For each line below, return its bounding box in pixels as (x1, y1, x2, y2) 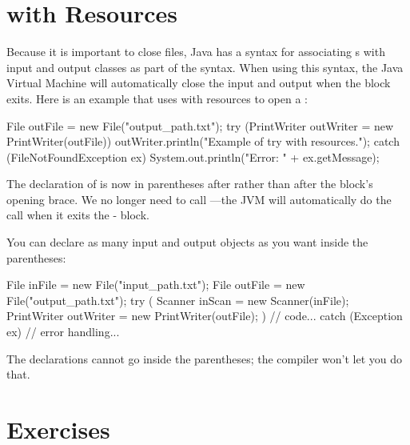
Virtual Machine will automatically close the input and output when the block (6, 74, 391, 91)
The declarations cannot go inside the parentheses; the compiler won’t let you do (6, 350, 403, 367)
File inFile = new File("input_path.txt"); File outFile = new (6, 276, 305, 293)
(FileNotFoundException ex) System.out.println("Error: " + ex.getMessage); (6, 148, 380, 165)
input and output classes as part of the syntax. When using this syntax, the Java (6, 58, 404, 75)
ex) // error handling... (6, 323, 120, 340)
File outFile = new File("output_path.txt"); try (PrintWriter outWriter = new (6, 117, 394, 134)
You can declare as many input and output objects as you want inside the (6, 234, 368, 251)
